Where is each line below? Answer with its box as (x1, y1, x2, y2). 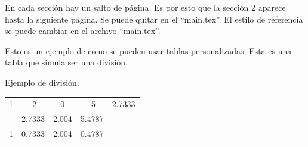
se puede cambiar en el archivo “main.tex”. (5, 24, 161, 37)
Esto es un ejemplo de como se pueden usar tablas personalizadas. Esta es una (5, 44, 292, 57)
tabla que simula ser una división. (5, 56, 128, 68)
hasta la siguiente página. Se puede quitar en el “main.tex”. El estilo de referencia (5, 12, 303, 25)
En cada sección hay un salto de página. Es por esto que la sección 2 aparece (5, 1, 286, 13)
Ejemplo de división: (5, 76, 79, 88)
